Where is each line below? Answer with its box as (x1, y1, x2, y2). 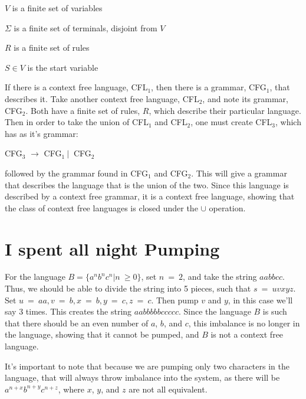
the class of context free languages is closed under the (5, 201, 198, 214)
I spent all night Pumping (5, 236, 220, 260)
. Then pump (151, 293, 199, 306)
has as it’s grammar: (5, 127, 78, 139)
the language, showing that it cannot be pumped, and (5, 328, 199, 341)
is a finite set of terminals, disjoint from (14, 21, 157, 34)
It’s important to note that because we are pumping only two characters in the (5, 359, 289, 372)
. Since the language (178, 305, 251, 318)
